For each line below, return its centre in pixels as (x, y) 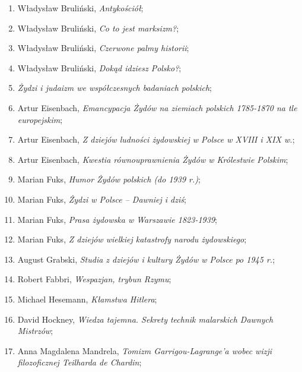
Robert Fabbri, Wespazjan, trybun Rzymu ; (94, 279)
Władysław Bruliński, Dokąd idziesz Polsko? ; (99, 67)
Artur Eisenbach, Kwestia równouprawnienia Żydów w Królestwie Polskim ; (153, 159)
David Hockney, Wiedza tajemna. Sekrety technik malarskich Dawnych (145, 319)
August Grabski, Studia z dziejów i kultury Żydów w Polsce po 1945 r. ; (146, 259)
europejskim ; (40, 119)
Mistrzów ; (35, 331)
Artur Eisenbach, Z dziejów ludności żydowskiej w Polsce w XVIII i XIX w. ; (156, 139)
